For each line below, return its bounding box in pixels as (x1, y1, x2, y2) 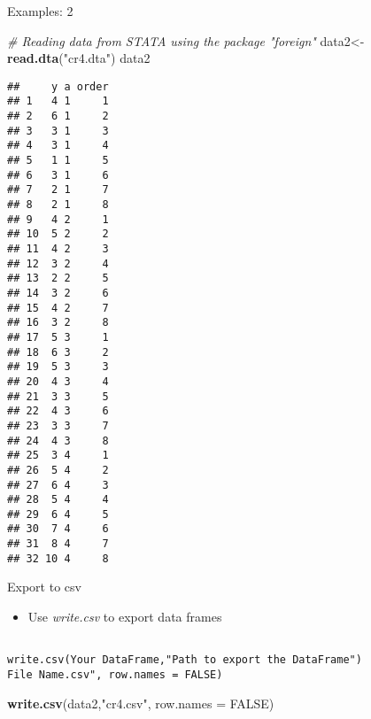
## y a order (7, 80, 109, 93)
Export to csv (7, 577, 81, 596)
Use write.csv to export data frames (27, 607, 222, 626)
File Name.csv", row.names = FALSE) (7, 668, 223, 681)
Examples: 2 (7, 2, 73, 19)
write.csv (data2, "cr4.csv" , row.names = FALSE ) (7, 693, 274, 712)
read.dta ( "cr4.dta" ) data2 (7, 49, 151, 67)
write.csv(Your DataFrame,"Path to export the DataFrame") (7, 653, 362, 667)
